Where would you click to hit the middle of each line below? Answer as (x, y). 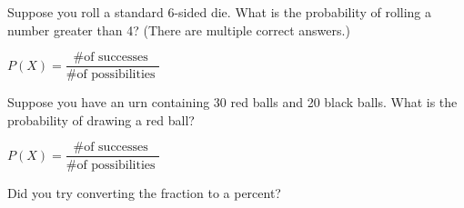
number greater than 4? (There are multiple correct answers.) (179, 30)
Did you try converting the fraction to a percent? (144, 192)
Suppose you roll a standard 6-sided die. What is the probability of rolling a (220, 12)
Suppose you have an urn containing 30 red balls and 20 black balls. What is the (232, 102)
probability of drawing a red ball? (101, 119)
